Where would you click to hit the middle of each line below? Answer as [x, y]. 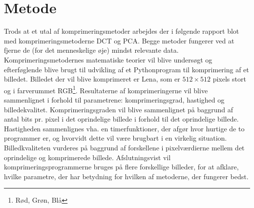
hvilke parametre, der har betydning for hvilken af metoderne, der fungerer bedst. [126, 176]
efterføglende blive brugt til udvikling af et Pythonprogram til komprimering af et [127, 69]
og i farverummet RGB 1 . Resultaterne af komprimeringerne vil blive [106, 89]
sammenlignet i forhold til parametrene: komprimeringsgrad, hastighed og [114, 99]
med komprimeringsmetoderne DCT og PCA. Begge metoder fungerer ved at [119, 40]
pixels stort [229, 79]
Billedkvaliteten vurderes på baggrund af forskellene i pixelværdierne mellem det [124, 147]
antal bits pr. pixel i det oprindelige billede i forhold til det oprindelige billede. [121, 119]
